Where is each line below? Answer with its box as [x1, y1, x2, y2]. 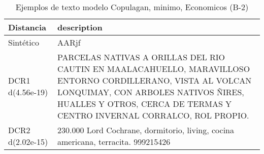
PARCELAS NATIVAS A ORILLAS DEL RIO [57, 51, 225, 63]
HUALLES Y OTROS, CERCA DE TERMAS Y [57, 98, 232, 109]
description [57, 21, 103, 33]
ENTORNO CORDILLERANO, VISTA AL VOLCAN [57, 74, 252, 86]
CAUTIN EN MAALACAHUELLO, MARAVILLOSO [57, 63, 250, 74]
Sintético [8, 36, 39, 48]
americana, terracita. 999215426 [57, 136, 171, 147]
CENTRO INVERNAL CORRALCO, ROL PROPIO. [57, 109, 249, 121]
